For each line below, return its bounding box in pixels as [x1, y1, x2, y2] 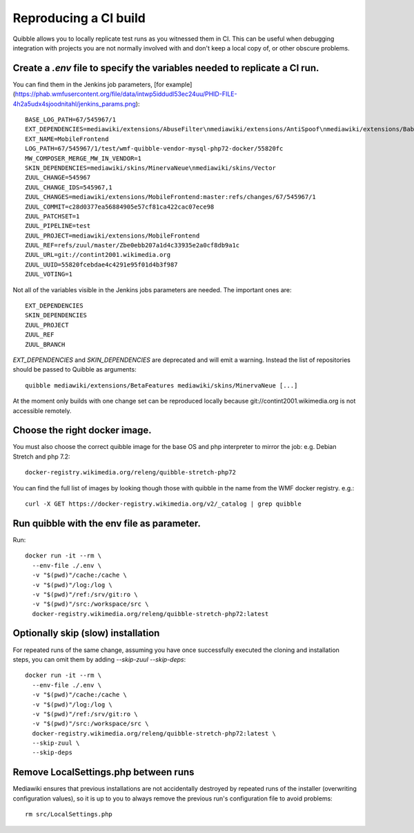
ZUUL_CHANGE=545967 [25, 173, 91, 182]
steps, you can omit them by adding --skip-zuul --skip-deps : [12, 655, 186, 663]
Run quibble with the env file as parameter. [12, 517, 201, 529]
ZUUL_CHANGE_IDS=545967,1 [25, 183, 113, 191]
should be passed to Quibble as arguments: [12, 365, 137, 374]
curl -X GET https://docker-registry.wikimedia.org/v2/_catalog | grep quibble [25, 500, 302, 508]
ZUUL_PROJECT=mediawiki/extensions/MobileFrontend [25, 231, 200, 240]
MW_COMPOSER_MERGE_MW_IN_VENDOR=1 [25, 154, 141, 162]
